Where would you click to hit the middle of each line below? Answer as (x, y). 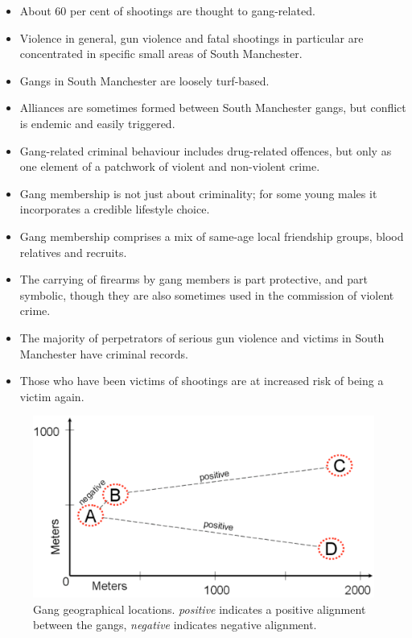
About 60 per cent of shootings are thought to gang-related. (167, 10)
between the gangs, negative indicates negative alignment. (175, 625)
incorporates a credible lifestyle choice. (115, 209)
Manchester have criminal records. (104, 353)
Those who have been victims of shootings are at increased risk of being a (202, 381)
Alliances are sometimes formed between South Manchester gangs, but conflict (213, 108)
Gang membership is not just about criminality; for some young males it (198, 193)
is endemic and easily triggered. (97, 123)
